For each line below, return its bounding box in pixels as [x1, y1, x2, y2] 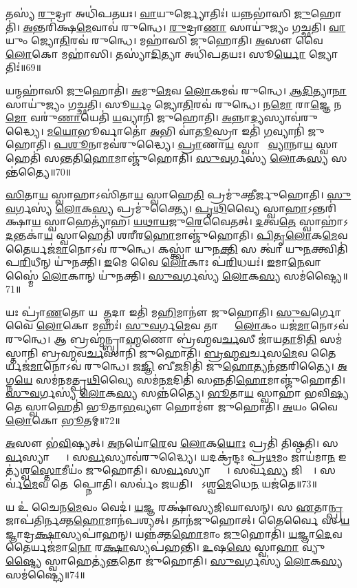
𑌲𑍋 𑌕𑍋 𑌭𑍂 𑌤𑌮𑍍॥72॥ [6, 412, 120, 427]
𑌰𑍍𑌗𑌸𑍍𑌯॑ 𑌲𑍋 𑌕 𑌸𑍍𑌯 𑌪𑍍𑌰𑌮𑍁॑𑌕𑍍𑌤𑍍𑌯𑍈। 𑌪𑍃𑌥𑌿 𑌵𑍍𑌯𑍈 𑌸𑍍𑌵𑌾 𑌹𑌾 [15, 200, 308, 215]
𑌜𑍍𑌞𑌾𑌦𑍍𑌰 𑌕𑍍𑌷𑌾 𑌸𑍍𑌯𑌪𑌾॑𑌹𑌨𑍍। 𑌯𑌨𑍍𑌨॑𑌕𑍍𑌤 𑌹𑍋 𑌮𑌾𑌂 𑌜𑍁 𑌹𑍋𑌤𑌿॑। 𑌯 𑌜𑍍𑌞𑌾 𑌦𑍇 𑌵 [6, 526, 343, 540]
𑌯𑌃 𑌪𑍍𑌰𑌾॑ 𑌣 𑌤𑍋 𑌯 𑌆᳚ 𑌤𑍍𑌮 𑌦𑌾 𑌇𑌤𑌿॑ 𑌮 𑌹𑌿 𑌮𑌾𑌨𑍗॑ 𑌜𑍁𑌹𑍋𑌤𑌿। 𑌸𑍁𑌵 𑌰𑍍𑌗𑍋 [6, 304, 342, 319]
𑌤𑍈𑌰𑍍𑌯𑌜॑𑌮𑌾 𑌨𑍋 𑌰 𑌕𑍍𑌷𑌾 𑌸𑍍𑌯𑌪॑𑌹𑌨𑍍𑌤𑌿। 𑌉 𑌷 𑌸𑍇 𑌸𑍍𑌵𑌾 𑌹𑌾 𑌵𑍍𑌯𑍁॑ [6, 540, 326, 554]
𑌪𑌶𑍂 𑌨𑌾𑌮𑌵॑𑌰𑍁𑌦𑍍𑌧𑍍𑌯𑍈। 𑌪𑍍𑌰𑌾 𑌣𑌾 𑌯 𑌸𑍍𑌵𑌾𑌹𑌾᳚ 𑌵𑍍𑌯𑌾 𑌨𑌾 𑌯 [54, 137, 313, 151]
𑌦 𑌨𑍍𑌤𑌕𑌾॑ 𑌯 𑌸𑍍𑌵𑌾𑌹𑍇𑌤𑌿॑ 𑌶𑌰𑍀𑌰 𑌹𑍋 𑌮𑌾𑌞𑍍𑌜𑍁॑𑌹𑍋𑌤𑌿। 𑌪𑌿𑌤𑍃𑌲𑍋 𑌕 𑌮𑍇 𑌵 [6, 227, 348, 242]
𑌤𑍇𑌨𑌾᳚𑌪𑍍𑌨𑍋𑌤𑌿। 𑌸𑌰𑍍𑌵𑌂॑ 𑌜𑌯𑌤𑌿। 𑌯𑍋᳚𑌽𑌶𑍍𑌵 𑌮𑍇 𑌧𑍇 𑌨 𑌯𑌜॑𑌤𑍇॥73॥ [51, 476, 317, 490]
